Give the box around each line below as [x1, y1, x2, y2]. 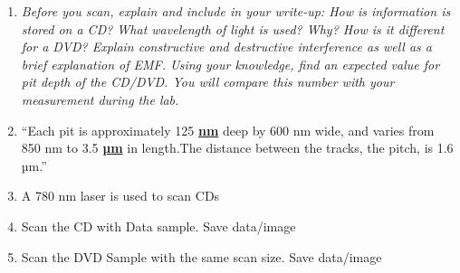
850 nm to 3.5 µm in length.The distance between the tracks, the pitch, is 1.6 [21, 138, 454, 157]
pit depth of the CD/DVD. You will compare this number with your [21, 72, 395, 91]
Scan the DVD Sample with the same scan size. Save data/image [21, 247, 382, 266]
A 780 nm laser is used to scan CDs [21, 186, 220, 205]
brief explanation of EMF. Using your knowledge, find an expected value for [21, 54, 440, 73]
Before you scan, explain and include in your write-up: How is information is [21, 2, 451, 20]
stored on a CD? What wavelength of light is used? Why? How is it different [21, 19, 445, 38]
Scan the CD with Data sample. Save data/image [21, 216, 296, 235]
